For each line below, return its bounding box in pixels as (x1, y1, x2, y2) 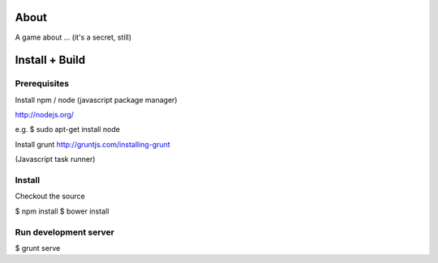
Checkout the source (15, 191, 85, 201)
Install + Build (15, 53, 85, 67)
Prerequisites (15, 78, 69, 89)
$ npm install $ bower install (15, 206, 109, 216)
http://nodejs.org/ (15, 110, 75, 120)
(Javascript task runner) (15, 155, 96, 164)
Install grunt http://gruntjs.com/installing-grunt (15, 139, 170, 149)
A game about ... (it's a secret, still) (15, 32, 132, 42)
